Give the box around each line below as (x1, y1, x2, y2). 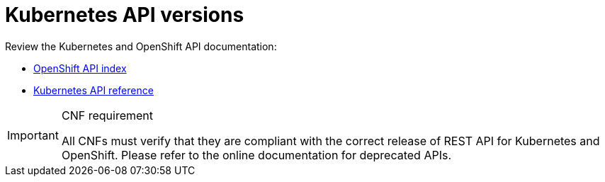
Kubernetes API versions (5, 3, 244, 27)
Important (7, 127, 59, 142)
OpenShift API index (33, 62, 127, 74)
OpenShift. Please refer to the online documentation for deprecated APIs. (61, 147, 452, 162)
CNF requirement (61, 108, 153, 123)
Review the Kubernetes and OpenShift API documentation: (5, 40, 277, 52)
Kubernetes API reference (33, 84, 154, 96)
